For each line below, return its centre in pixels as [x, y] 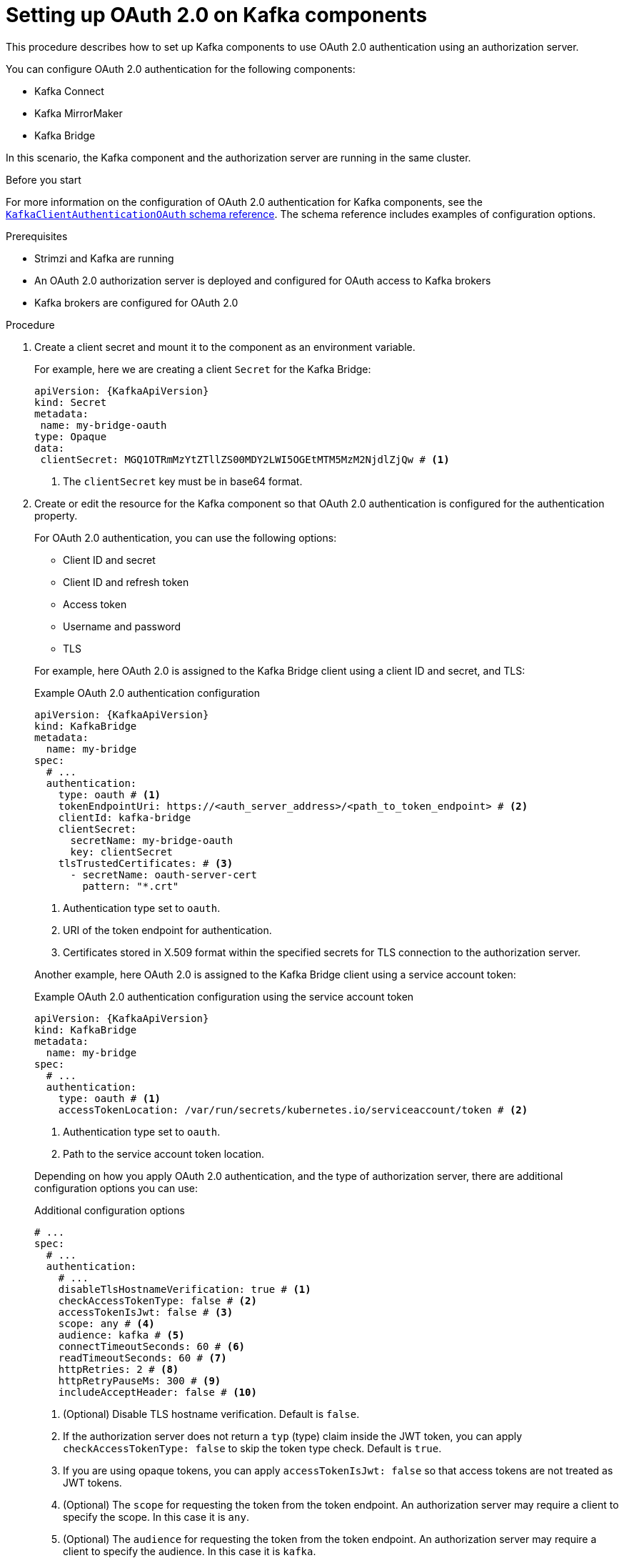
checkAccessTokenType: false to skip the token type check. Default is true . [252, 1448]
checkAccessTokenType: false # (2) [157, 1300]
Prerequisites [37, 236]
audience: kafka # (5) [121, 1335]
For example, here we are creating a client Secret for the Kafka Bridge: [203, 369]
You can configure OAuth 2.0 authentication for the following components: [181, 69]
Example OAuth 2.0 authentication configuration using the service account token [224, 996]
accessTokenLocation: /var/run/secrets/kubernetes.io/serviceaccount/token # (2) [293, 1110]
